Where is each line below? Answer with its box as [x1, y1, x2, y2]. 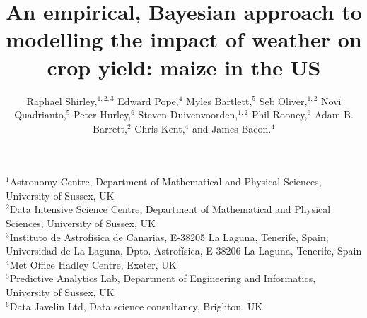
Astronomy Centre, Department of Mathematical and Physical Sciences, [9, 174, 322, 189]
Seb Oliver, [259, 93, 308, 108]
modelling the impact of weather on [6, 25, 362, 54]
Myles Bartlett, [186, 93, 252, 108]
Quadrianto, [14, 107, 66, 122]
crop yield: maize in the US [47, 52, 321, 81]
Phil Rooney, [251, 107, 308, 122]
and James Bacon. [192, 121, 272, 135]
